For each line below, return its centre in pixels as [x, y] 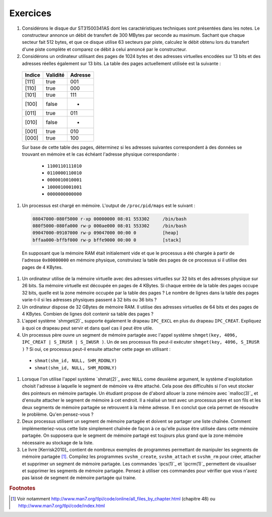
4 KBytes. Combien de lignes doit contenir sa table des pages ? [88, 314]
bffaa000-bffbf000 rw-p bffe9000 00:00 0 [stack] [107, 240]
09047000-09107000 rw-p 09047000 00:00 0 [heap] [106, 233]
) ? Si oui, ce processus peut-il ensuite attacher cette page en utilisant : [96, 349]
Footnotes [22, 488]
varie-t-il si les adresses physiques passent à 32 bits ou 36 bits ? [89, 300]
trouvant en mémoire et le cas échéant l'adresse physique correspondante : [100, 154]
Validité [55, 75]
